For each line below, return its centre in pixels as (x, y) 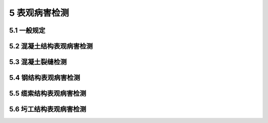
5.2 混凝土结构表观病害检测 (51, 46)
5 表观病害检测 (39, 13)
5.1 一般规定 (27, 30)
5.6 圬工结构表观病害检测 (48, 109)
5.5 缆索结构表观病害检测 (48, 94)
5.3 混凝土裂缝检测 (38, 62)
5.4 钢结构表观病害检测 (45, 78)
